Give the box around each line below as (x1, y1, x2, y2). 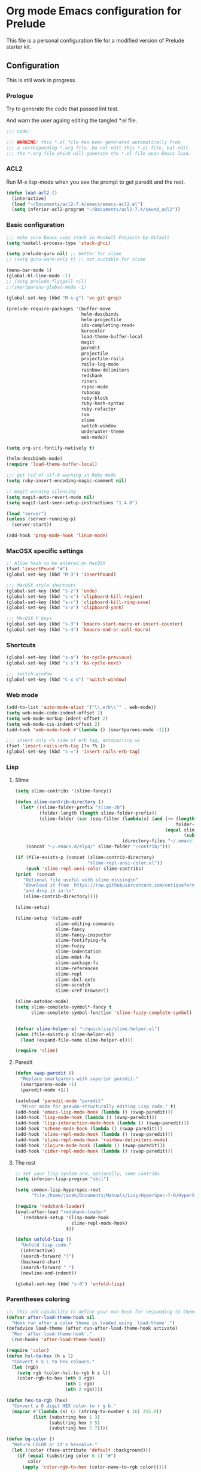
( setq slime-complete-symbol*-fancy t (14, 1004, 112, 1010)
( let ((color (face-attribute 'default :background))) (11, 1447, 151, 1453)
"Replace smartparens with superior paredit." (20, 1076, 139, 1082)
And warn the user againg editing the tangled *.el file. (6, 117, 138, 124)
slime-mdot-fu (55, 955, 91, 961)
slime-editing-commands (55, 920, 115, 927)
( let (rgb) (11, 1364, 39, 1370)
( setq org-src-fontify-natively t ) (6, 445, 95, 451)
